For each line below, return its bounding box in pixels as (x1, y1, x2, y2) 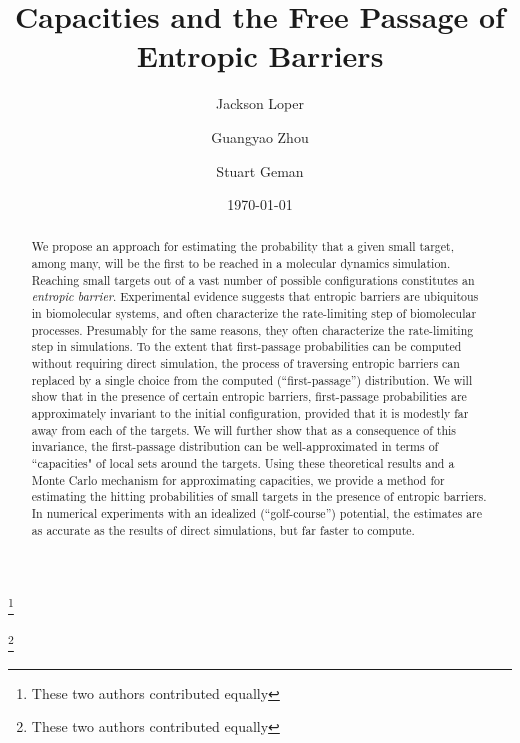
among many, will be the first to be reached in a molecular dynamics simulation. (31, 255, 451, 272)
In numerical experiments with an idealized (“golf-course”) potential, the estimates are (31, 504, 483, 521)
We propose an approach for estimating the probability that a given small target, (31, 238, 454, 255)
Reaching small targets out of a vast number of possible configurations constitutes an (31, 271, 475, 288)
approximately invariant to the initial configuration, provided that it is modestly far (31, 405, 469, 422)
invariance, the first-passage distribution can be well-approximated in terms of (31, 438, 439, 455)
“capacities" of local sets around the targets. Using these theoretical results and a (31, 455, 455, 472)
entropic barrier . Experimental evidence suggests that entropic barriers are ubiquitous (31, 288, 479, 305)
